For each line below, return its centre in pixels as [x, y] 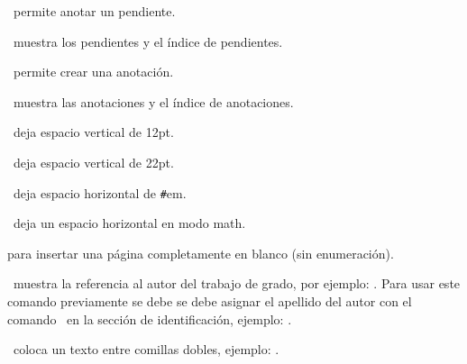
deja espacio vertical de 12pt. [93, 132]
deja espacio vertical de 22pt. [93, 162]
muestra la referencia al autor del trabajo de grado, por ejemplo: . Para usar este [237, 283]
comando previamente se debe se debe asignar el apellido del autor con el [210, 301]
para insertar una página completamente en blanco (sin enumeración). [201, 253]
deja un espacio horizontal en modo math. [129, 223]
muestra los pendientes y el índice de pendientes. [148, 41]
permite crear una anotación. [93, 72]
